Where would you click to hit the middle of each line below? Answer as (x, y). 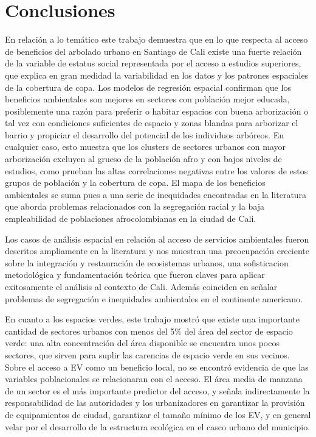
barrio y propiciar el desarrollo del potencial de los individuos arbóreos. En (144, 134)
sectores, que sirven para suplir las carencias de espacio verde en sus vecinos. (147, 354)
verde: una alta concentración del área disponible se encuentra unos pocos (142, 343)
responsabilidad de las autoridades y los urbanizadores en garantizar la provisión (155, 403)
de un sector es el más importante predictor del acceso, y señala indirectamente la (157, 390)
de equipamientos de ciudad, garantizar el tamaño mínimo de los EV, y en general (158, 414)
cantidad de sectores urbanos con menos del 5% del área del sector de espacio (149, 331)
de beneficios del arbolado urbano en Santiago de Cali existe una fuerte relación (153, 51)
